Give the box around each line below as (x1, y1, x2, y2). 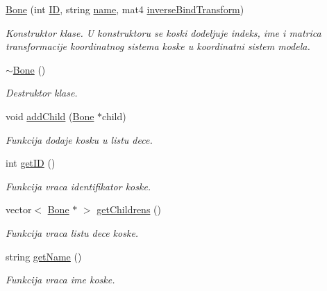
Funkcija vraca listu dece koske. (6, 225, 139, 240)
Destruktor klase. (6, 85, 78, 100)
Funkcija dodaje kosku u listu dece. (6, 132, 153, 147)
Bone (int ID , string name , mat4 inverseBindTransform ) (6, 2, 244, 16)
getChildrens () (97, 202, 161, 217)
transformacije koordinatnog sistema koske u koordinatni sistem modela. (6, 39, 310, 53)
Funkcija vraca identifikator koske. (6, 178, 151, 193)
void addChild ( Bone (6, 108, 94, 123)
